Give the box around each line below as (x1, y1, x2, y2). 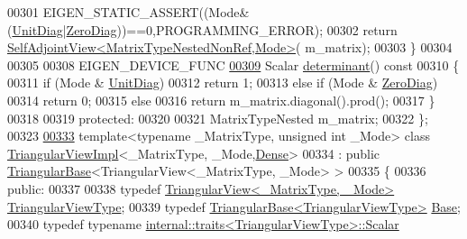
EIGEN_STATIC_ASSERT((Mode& (42, 3, 250, 21)
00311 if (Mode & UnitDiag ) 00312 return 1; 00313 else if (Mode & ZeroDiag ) (7, 73, 438, 92)
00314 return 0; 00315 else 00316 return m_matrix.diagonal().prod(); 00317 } (7, 90, 435, 109)
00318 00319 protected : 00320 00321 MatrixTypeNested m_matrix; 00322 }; (7, 108, 428, 127)
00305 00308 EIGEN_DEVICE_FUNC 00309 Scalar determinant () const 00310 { (7, 55, 460, 74)
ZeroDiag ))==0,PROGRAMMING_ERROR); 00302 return (66, 20, 398, 39)
